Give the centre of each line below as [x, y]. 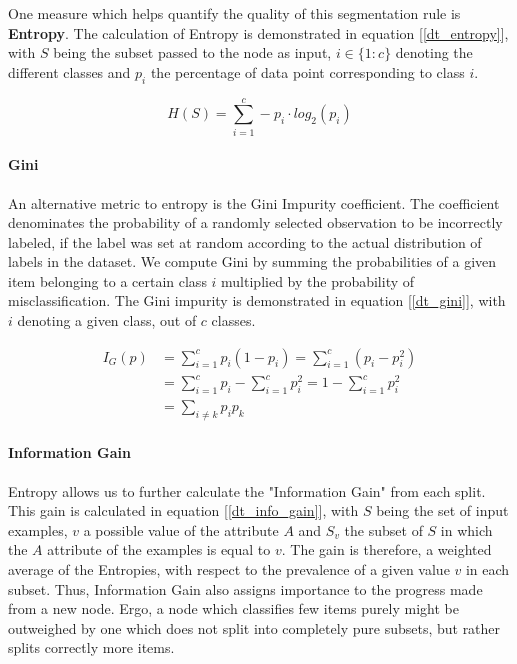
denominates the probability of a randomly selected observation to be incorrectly [255, 222]
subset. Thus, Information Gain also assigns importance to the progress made [245, 588]
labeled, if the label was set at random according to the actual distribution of [245, 241]
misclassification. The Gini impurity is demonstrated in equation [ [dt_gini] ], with [257, 300]
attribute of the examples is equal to [159, 549]
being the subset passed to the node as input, [192, 52]
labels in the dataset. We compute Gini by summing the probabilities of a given [252, 261]
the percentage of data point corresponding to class [307, 71]
